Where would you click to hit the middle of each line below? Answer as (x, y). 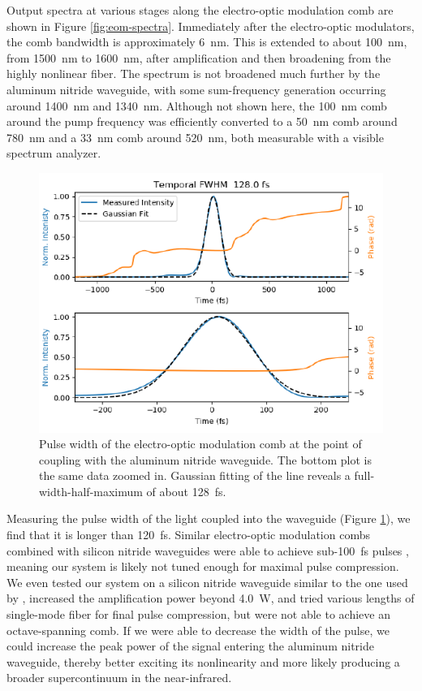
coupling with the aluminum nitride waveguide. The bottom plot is (206, 459)
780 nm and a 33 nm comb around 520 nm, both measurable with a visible (195, 137)
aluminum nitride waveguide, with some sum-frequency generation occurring (196, 89)
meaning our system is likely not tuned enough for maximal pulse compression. (203, 566)
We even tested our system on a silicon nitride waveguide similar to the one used (207, 582)
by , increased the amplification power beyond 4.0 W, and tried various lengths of (211, 598)
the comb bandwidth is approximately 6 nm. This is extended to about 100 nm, (207, 42)
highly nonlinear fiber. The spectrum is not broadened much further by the (194, 73)
